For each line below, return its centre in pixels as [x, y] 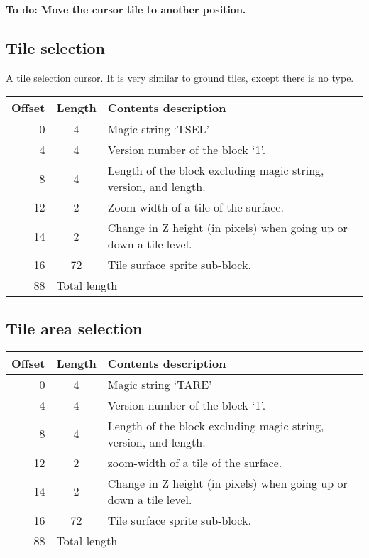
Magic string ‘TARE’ [160, 384]
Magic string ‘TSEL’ [158, 129]
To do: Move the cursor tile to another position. [126, 9]
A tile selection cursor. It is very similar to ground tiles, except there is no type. [180, 77]
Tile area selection [74, 328]
